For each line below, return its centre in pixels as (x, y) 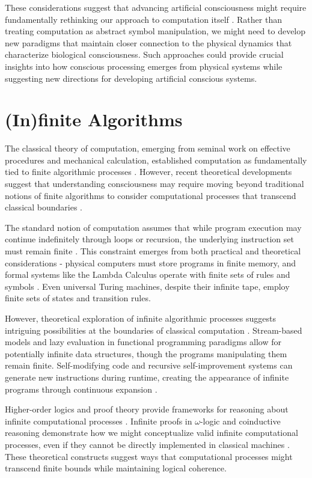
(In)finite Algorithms (94, 119)
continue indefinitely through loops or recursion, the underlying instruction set (149, 239)
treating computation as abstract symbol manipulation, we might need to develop (155, 31)
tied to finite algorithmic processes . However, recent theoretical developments (148, 172)
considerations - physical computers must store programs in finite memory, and (151, 262)
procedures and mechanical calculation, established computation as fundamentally (156, 160)
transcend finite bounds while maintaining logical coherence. (116, 468)
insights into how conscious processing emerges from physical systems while (144, 66)
